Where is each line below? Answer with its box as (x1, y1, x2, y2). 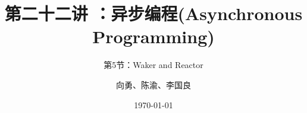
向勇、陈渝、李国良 (116, 78, 191, 91)
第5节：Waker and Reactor (104, 59, 203, 71)
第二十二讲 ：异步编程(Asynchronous (4, 1, 303, 25)
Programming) (92, 24, 215, 49)
